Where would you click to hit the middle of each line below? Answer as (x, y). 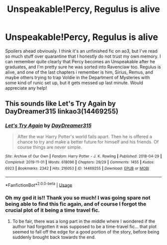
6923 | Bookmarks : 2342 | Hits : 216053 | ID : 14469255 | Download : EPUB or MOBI (77, 168)
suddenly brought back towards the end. (54, 237)
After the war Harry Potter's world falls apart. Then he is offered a (85, 136)
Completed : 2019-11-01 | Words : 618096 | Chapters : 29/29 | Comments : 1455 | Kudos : (80, 162)
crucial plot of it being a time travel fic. (53, 210)
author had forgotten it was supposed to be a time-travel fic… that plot (84, 226)
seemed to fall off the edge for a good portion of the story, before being (86, 232)
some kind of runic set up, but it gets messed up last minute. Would (74, 83)
